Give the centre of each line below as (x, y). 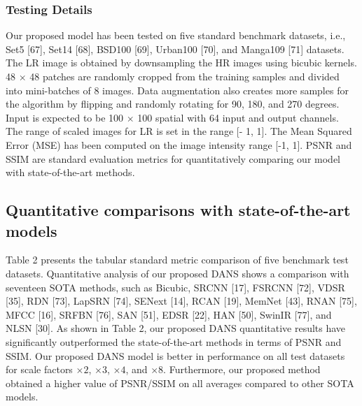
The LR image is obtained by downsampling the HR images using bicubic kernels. (181, 63)
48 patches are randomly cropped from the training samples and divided (185, 76)
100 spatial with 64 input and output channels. (238, 117)
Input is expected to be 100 (65, 117)
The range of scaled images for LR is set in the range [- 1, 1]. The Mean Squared (179, 131)
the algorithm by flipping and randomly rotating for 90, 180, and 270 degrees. (173, 104)
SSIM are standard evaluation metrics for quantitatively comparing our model (173, 158)
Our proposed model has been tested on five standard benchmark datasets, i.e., (176, 35)
